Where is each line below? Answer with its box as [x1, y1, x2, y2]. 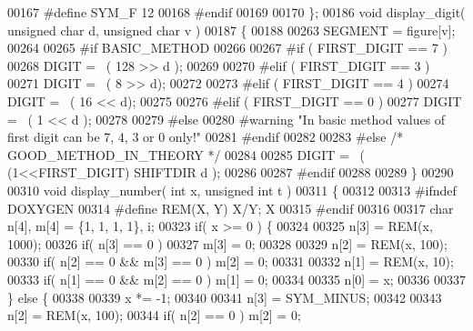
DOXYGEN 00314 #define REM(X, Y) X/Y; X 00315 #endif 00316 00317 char [7, 198, 454, 217]
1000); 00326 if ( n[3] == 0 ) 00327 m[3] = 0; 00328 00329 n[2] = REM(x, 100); [7, 234, 448, 253]
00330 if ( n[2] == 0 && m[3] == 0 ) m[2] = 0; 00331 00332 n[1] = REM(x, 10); [7, 252, 454, 271]
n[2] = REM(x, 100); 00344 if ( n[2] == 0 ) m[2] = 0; [7, 306, 301, 325]
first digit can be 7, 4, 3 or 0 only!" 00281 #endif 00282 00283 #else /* [7, 127, 404, 146]
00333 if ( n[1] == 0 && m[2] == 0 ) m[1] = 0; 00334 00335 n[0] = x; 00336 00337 [7, 269, 467, 288]
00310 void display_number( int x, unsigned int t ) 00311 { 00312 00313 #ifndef [7, 180, 457, 199]
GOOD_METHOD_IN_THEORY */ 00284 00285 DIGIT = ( [7, 145, 365, 164]
